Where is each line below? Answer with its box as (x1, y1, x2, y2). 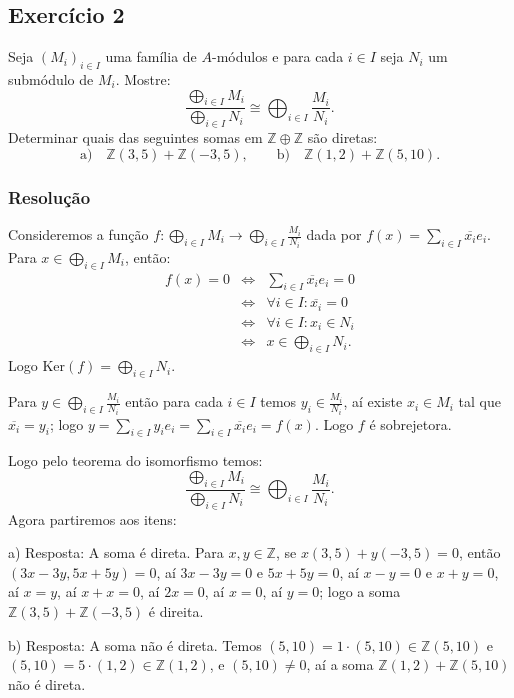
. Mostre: (115, 69, 171, 89)
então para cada (125, 391, 223, 412)
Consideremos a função (8, 224, 149, 245)
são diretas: (307, 127, 378, 148)
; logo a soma (319, 581, 401, 602)
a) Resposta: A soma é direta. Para (8, 542, 224, 563)
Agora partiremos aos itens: (8, 508, 177, 529)
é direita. (148, 600, 204, 621)
